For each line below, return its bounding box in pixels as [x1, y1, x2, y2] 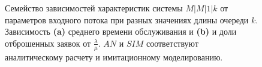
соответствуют [146, 36, 198, 49]
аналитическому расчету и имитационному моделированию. [5, 50, 223, 63]
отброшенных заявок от [5, 36, 91, 49]
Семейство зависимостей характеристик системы [5, 2, 183, 14]
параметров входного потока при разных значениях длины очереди [5, 13, 249, 26]
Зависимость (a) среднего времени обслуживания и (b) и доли [5, 25, 237, 38]
